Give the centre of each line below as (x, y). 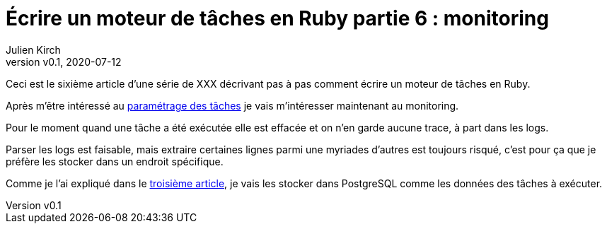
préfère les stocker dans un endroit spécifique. (115, 161)
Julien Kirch (33, 49)
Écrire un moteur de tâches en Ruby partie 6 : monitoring (277, 18)
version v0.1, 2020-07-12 (64, 61)
